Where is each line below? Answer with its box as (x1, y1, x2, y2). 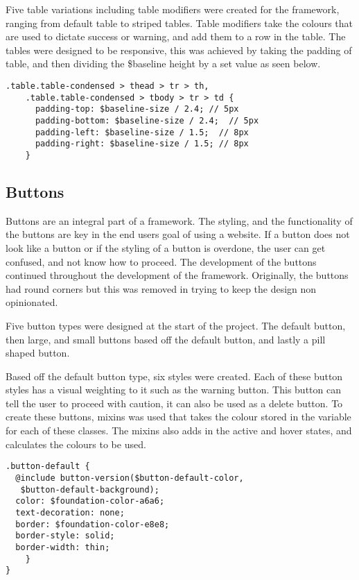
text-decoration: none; (15, 507, 125, 518)
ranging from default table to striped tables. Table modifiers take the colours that (6, 15, 353, 30)
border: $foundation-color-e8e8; (15, 519, 170, 529)
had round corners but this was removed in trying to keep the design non (6, 281, 317, 296)
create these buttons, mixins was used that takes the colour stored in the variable (6, 409, 351, 424)
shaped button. (6, 346, 70, 360)
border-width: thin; (15, 542, 110, 552)
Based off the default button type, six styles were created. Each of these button (6, 368, 343, 383)
